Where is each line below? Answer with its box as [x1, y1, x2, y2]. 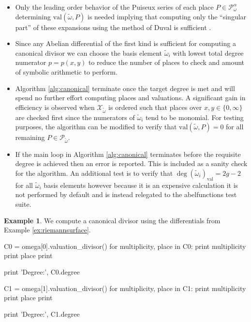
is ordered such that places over [108, 102, 202, 112]
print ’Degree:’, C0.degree [4, 266, 80, 276]
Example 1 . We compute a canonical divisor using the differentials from [4, 215, 221, 225]
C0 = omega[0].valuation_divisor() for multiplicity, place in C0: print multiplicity [4, 241, 246, 251]
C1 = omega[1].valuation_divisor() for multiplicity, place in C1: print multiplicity [4, 283, 246, 293]
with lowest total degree [173, 47, 244, 58]
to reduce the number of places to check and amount [88, 57, 245, 67]
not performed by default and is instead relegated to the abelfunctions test [15, 189, 237, 199]
